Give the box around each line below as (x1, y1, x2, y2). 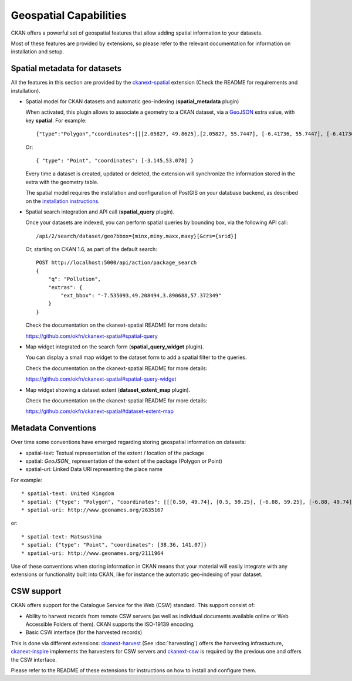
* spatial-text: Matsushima (21, 533, 102, 540)
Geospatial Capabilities (11, 9, 127, 22)
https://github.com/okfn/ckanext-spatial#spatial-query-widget (25, 375, 177, 382)
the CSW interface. (11, 656, 57, 663)
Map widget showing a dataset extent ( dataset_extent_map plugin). (25, 386, 191, 393)
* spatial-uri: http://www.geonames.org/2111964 (21, 550, 164, 557)
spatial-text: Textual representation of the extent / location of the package (25, 449, 205, 456)
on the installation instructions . (25, 197, 100, 205)
